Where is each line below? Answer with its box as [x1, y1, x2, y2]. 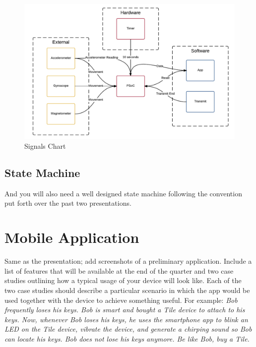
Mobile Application [4, 227, 139, 247]
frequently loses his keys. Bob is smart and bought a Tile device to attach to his [4, 304, 245, 315]
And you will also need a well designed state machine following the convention [4, 188, 242, 198]
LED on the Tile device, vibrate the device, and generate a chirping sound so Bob [4, 324, 252, 334]
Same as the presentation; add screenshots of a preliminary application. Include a [4, 256, 252, 266]
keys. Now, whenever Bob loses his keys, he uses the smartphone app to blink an [4, 314, 248, 324]
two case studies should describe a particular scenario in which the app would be [4, 285, 250, 295]
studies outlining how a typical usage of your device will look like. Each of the [4, 275, 242, 286]
